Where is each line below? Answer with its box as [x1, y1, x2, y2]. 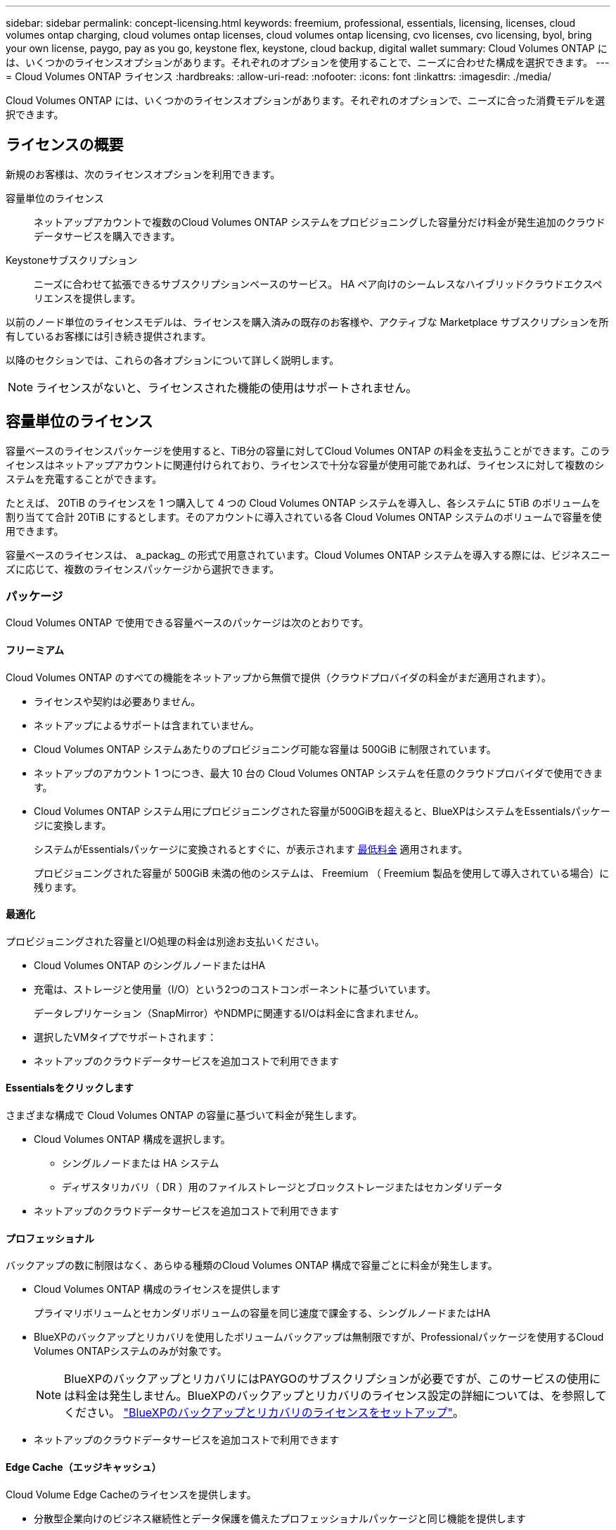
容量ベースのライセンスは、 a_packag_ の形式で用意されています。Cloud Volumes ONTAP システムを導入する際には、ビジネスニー [6, 548, 610, 561]
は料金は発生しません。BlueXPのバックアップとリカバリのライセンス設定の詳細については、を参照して [64, 1389, 607, 1403]
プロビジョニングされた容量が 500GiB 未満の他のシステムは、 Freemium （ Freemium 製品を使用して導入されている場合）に [34, 866, 610, 879]
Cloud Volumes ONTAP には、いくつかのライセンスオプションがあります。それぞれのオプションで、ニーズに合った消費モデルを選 [6, 94, 605, 106]
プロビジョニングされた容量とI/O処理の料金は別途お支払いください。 [6, 935, 325, 947]
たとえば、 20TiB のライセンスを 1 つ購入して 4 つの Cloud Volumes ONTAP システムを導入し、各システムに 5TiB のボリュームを [6, 496, 601, 509]
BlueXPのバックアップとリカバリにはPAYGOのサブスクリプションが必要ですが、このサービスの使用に [64, 1372, 601, 1386]
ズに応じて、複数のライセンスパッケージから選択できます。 [6, 562, 280, 575]
